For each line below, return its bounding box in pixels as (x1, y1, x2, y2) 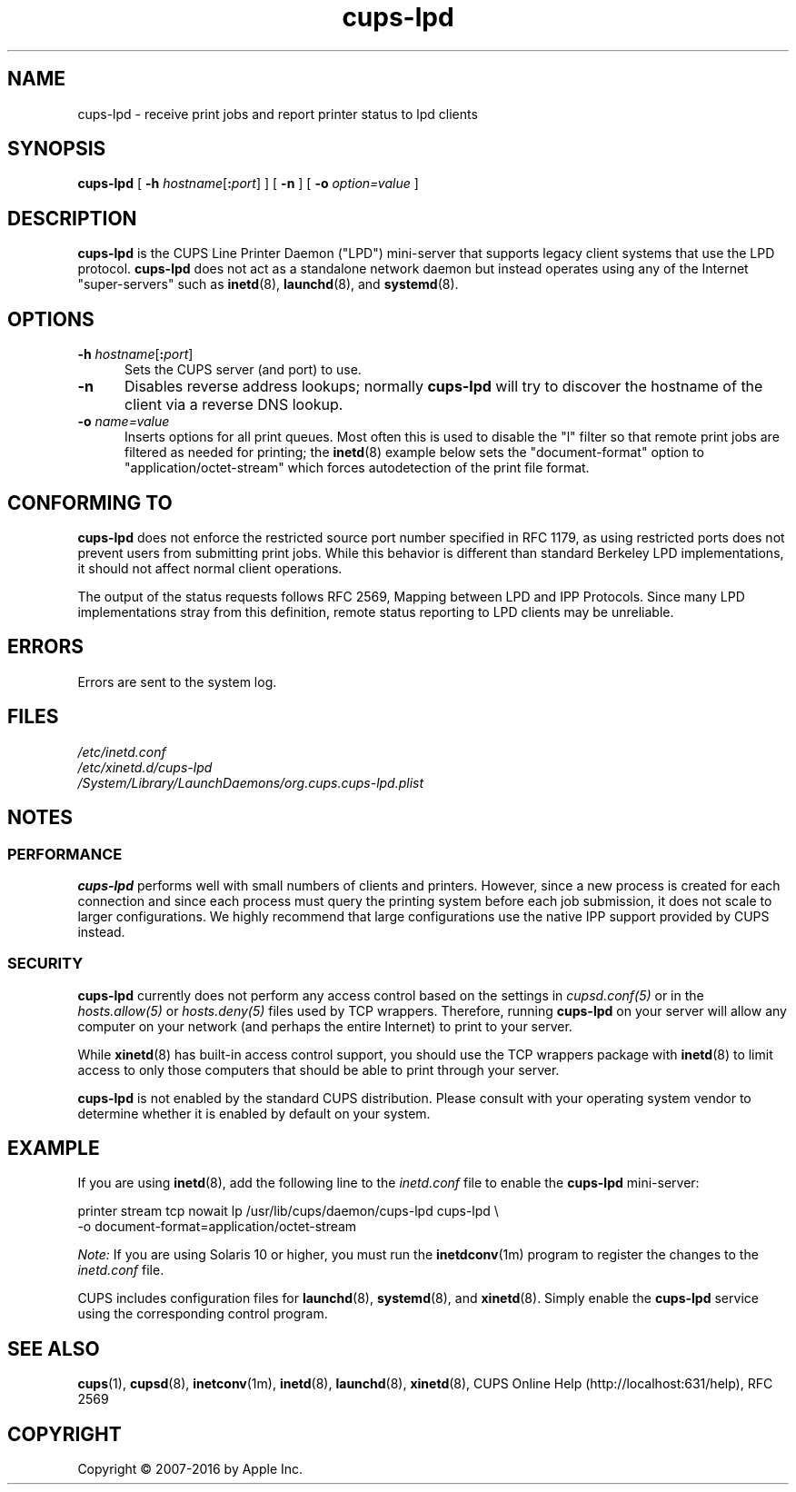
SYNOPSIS (7, 137, 106, 161)
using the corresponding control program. (77, 1306, 328, 1322)
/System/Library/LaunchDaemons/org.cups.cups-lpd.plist (77, 774, 424, 791)
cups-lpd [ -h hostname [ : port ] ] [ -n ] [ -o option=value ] (77, 175, 419, 192)
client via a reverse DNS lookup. (124, 395, 343, 414)
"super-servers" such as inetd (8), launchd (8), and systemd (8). (77, 276, 459, 293)
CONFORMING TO (7, 491, 173, 514)
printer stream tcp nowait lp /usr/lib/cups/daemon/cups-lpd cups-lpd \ (77, 1203, 499, 1219)
